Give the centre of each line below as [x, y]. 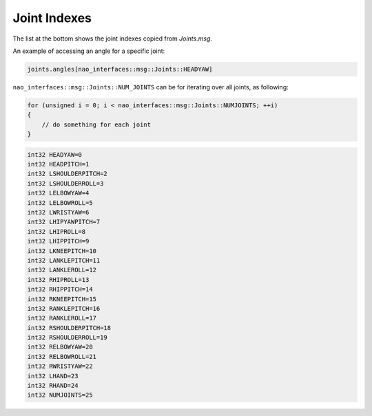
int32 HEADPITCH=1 [58, 164]
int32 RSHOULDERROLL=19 [68, 338]
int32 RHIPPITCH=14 [60, 289]
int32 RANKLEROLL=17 [62, 318]
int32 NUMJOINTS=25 [60, 395]
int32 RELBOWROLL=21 [62, 357]
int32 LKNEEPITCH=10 [62, 251]
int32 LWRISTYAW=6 [58, 212]
